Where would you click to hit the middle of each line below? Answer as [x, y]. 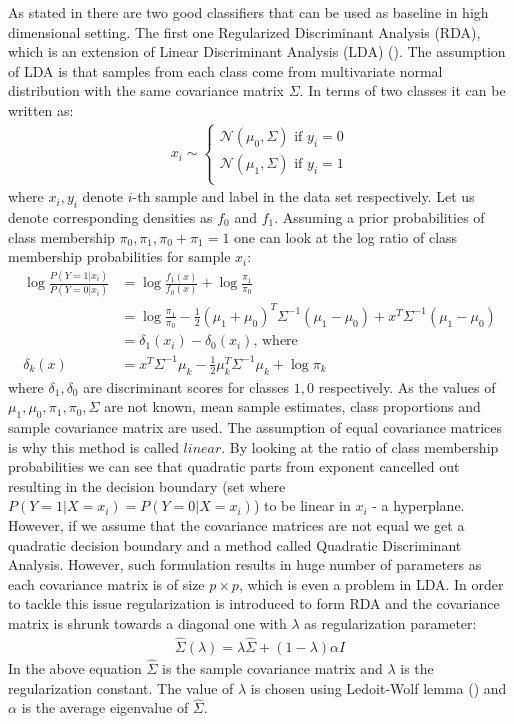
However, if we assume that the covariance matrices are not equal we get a [236, 524]
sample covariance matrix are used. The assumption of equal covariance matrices [255, 426]
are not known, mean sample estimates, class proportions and [292, 406]
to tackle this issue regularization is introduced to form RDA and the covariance [254, 603]
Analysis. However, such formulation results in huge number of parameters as [245, 564]
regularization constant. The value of [121, 687]
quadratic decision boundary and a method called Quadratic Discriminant [235, 544]
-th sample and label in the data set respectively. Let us [303, 196]
